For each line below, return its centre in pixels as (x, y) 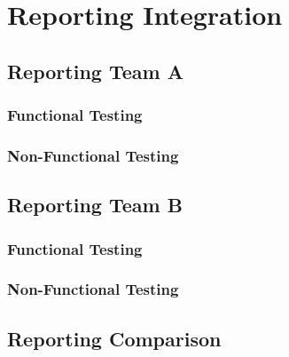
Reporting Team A (95, 71)
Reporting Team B (95, 205)
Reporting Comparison (114, 338)
